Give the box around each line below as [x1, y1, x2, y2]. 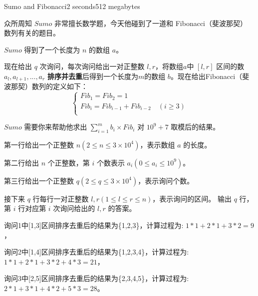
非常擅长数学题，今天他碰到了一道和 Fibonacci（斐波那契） [54, 17, 248, 28]
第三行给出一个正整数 [4, 175, 74, 185]
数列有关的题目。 [4, 27, 60, 38]
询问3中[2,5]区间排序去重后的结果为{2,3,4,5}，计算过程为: [4, 273, 189, 283]
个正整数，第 [47, 157, 90, 167]
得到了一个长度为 [24, 44, 80, 54]
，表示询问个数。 [138, 175, 194, 185]
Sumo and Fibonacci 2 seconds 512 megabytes [4, 1, 140, 11]
